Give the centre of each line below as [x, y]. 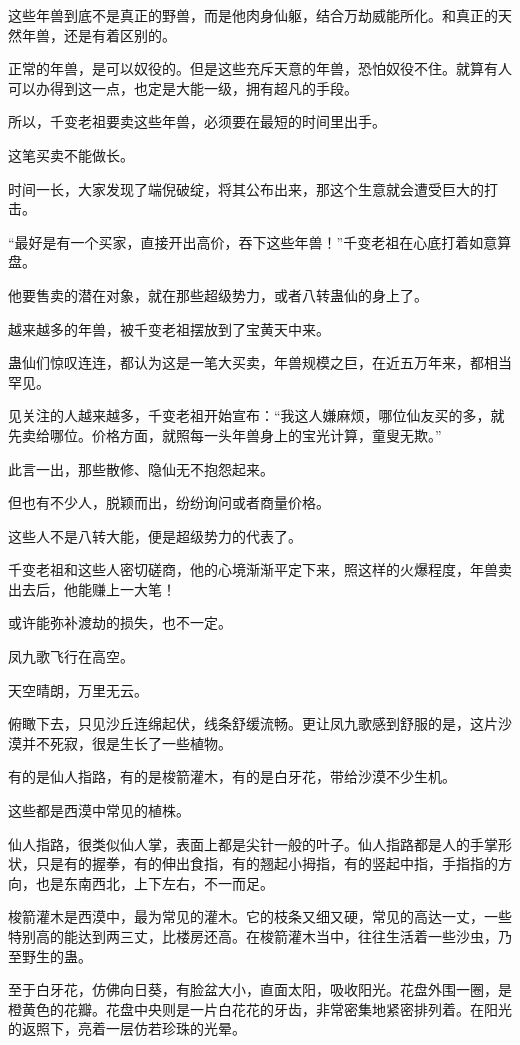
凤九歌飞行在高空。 [71, 656]
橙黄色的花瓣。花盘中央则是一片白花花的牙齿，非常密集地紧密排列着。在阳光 [260, 1008]
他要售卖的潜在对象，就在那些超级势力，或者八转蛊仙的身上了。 [218, 294]
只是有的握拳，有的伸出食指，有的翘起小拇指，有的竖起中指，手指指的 [266, 863]
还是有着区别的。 [119, 34]
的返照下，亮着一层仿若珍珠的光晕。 [127, 1028]
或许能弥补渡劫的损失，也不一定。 [120, 622]
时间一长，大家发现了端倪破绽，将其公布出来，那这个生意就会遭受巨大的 [246, 188]
